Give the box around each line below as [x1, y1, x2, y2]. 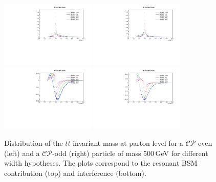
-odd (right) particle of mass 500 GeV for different [52, 147, 208, 158]
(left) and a [4, 147, 40, 158]
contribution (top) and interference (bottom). [4, 167, 146, 178]
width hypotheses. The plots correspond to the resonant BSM [4, 158, 198, 168]
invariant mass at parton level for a [73, 137, 183, 148]
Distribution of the [4, 137, 63, 148]
